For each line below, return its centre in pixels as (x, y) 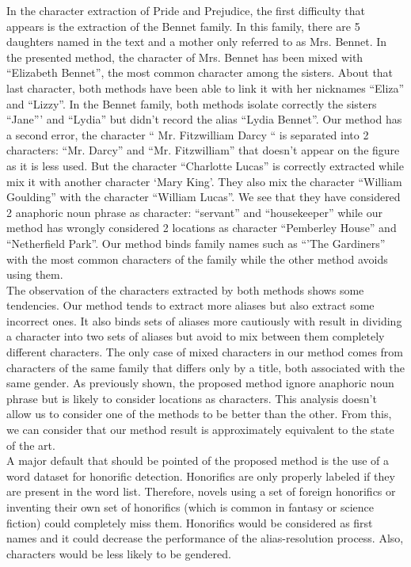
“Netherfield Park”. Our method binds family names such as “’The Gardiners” (196, 243)
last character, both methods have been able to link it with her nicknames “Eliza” (205, 88)
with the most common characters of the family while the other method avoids (197, 259)
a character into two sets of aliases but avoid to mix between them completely (196, 336)
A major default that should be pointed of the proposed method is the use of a (198, 460)
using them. (35, 274)
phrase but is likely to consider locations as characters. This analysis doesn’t (192, 398)
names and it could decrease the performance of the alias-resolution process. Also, (205, 538)
